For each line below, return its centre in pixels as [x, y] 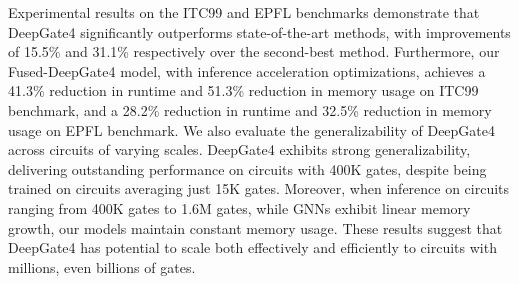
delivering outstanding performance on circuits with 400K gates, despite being [247, 168]
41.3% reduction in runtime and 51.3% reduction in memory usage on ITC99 [243, 90]
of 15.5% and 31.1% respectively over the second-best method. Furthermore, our [254, 51]
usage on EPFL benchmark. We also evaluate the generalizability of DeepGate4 [252, 129]
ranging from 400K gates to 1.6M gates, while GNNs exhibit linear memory [239, 207]
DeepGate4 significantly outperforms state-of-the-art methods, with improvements [259, 31]
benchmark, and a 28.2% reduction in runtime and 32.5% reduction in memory [250, 109]
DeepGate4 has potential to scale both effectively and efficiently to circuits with [252, 247]
